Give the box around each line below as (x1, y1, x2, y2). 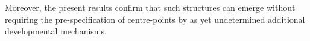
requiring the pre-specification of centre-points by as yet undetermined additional (5, 13, 305, 25)
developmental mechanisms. (5, 25, 107, 37)
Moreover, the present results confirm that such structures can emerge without (5, 1, 296, 13)
